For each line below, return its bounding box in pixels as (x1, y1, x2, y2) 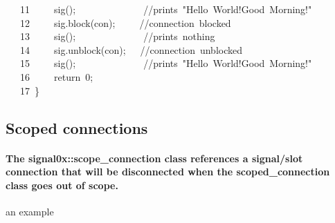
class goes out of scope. (6, 177, 118, 192)
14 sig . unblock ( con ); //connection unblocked (19, 42, 242, 57)
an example (6, 204, 54, 218)
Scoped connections (6, 117, 148, 138)
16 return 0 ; (19, 69, 93, 84)
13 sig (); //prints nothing (19, 29, 215, 43)
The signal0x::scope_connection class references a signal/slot (6, 151, 303, 165)
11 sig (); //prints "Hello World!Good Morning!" (19, 2, 312, 16)
